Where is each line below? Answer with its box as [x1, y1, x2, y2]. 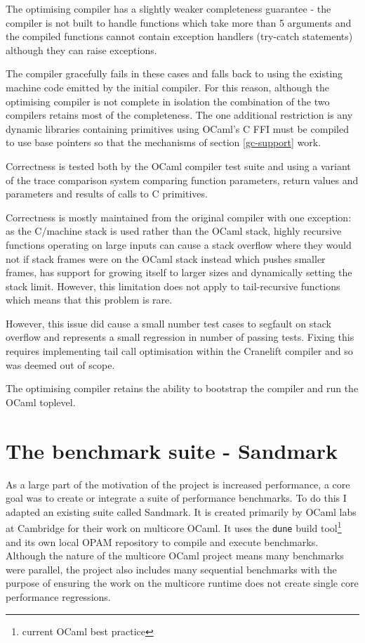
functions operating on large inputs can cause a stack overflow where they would [6, 237, 352, 252]
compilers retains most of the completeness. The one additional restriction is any [6, 108, 353, 122]
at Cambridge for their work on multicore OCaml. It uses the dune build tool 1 [6, 519, 342, 535]
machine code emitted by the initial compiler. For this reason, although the [6, 79, 329, 94]
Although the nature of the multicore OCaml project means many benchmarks [6, 548, 344, 563]
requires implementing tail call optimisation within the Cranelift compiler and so [6, 344, 353, 358]
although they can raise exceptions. [6, 42, 157, 57]
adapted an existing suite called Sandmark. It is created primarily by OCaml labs [6, 504, 357, 519]
